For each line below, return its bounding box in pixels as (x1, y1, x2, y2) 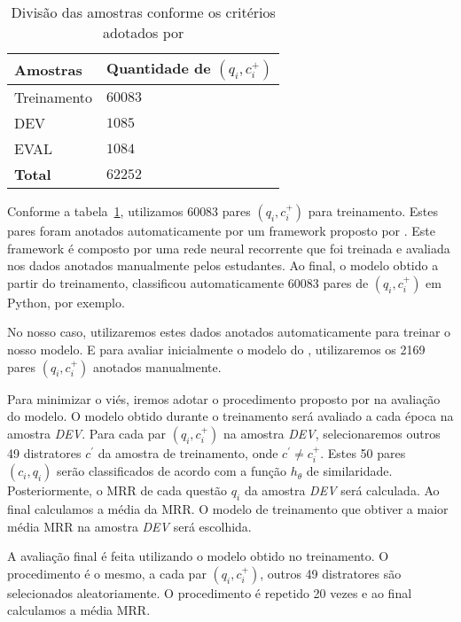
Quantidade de (106, 58, 211, 78)
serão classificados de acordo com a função (57, 462, 286, 480)
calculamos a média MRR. (7, 601, 151, 619)
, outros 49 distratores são (260, 564, 402, 582)
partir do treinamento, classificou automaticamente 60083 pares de (7, 273, 369, 292)
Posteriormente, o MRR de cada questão (7, 481, 228, 500)
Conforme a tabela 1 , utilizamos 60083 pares (7, 202, 251, 220)
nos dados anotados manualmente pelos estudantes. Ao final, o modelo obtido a (7, 256, 439, 275)
